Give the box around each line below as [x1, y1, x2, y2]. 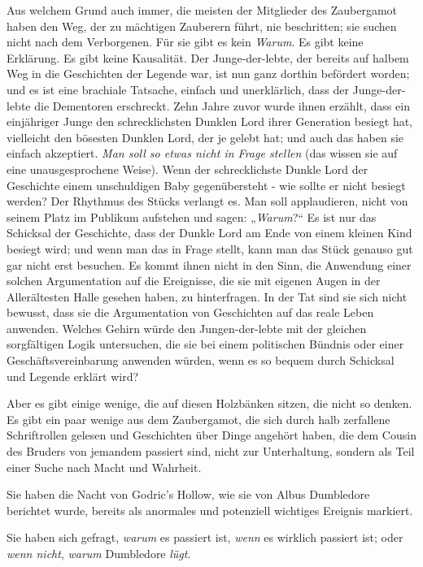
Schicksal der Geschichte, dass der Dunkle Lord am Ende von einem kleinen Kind [7, 224, 412, 241]
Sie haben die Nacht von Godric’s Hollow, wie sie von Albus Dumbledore [7, 486, 370, 503]
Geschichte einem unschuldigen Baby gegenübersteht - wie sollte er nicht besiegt [7, 176, 406, 193]
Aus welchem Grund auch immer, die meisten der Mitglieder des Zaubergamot [7, 2, 397, 18]
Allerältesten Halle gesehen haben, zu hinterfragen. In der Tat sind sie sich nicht [7, 288, 408, 305]
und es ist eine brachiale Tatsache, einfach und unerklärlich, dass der [7, 80, 349, 97]
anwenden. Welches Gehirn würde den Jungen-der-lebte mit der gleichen [7, 319, 367, 336]
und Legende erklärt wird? [7, 367, 139, 384]
